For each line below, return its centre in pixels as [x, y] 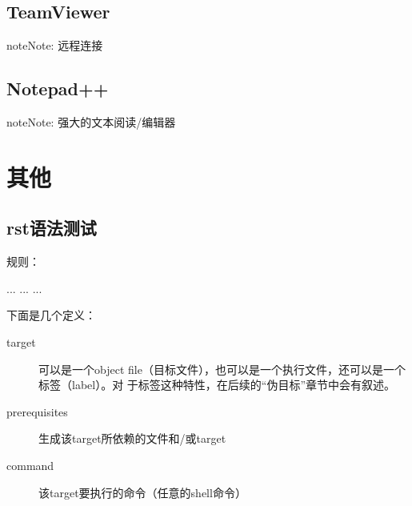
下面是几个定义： [51, 315]
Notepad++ [58, 88]
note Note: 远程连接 [55, 45]
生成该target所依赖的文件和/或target [132, 438]
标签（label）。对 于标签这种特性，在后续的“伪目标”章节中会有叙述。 [217, 385]
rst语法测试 [52, 228]
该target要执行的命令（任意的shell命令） [142, 492]
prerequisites [37, 411]
